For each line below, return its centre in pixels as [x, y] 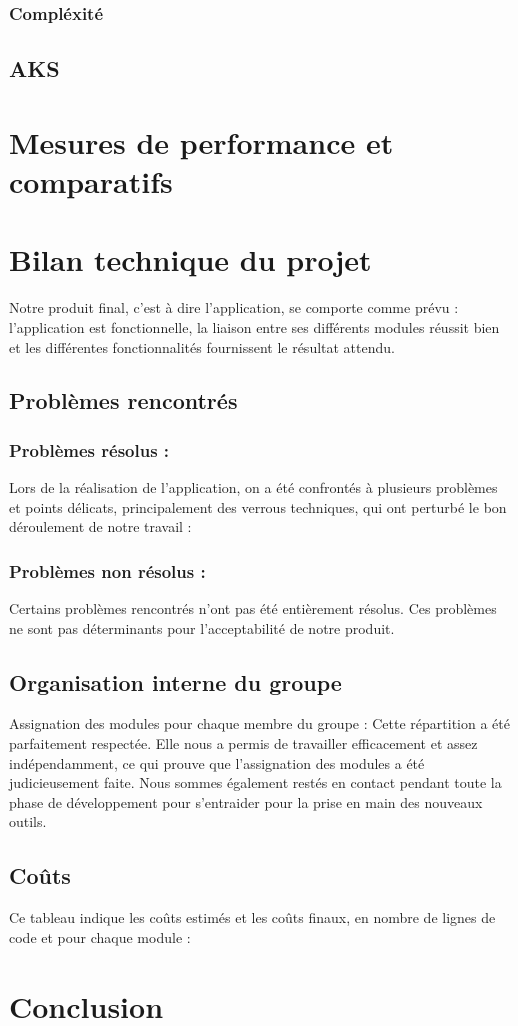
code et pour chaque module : [100, 936]
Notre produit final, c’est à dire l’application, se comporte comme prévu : [234, 307]
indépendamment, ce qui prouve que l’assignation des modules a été [217, 762]
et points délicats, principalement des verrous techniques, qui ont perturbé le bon [258, 506]
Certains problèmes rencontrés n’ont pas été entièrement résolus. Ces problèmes [253, 608]
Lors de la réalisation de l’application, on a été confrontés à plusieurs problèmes [253, 487]
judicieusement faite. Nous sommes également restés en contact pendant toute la [255, 782]
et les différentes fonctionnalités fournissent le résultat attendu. [202, 346]
